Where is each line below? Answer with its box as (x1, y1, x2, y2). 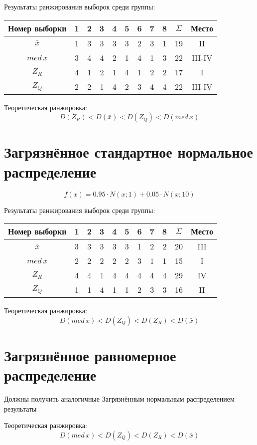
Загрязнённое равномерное (4, 345, 176, 365)
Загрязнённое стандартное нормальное (4, 142, 253, 162)
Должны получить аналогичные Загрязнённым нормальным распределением (4, 394, 235, 404)
